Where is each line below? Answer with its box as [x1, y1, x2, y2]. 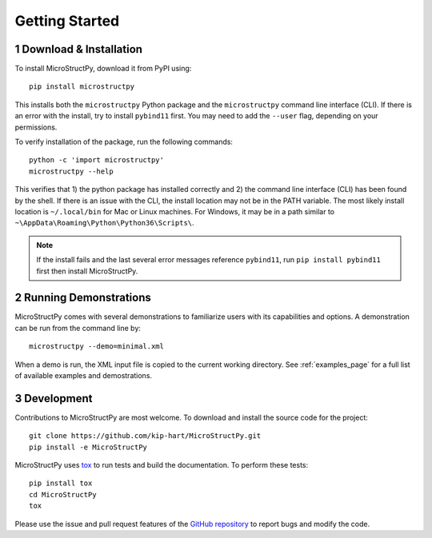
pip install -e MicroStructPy [29, 442, 148, 452]
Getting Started [14, 12, 120, 30]
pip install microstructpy [29, 82, 135, 91]
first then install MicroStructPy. [36, 266, 138, 276]
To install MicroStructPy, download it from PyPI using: [14, 64, 192, 74]
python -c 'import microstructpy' [29, 156, 164, 165]
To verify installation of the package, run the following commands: [14, 137, 234, 147]
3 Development [14, 392, 93, 405]
